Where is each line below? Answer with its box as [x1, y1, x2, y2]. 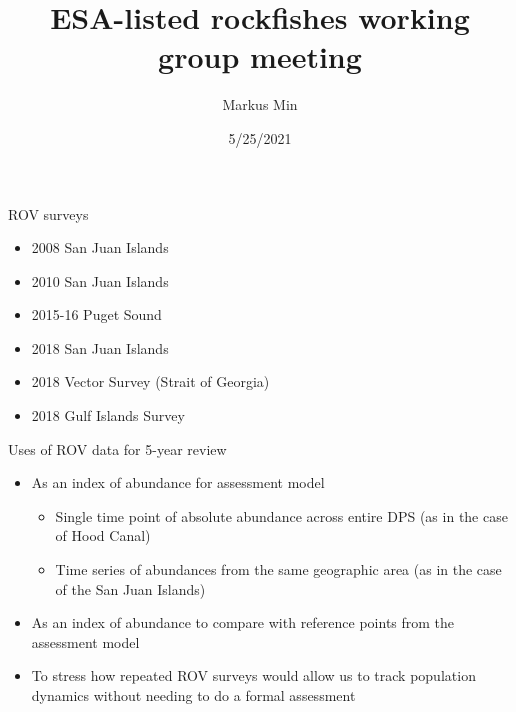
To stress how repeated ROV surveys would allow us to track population [31, 665, 476, 686]
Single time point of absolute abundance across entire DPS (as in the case [55, 505, 508, 526]
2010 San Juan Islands [31, 270, 169, 291]
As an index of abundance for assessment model [31, 472, 325, 493]
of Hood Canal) [55, 525, 151, 546]
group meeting [158, 36, 362, 77]
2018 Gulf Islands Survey [31, 405, 185, 426]
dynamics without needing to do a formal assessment [31, 685, 356, 705]
